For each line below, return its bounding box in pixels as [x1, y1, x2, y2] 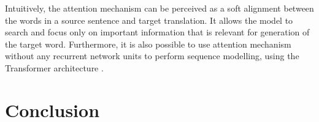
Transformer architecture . [5, 61, 104, 74]
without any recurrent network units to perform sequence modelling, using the [5, 49, 299, 62]
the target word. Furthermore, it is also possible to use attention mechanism [5, 37, 291, 50]
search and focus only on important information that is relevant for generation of [5, 26, 310, 38]
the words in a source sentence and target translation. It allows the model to [5, 13, 293, 26]
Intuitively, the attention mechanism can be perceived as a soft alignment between [5, 2, 314, 14]
